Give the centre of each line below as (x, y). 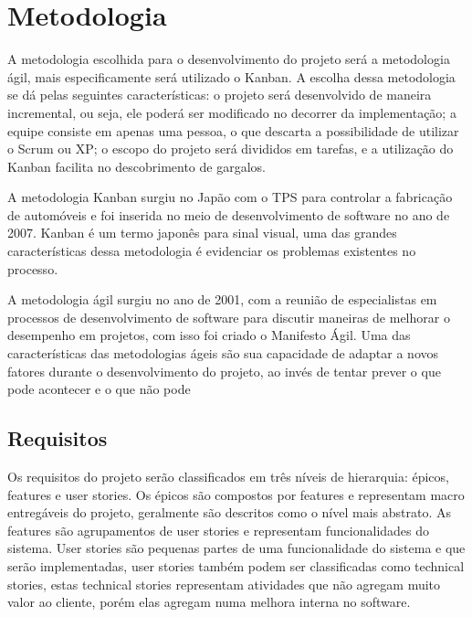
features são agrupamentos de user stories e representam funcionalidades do (219, 530)
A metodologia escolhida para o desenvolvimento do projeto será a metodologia (229, 59)
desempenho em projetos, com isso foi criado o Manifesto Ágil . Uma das (209, 335)
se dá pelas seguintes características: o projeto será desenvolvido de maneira (220, 95)
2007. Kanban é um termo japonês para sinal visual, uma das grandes (202, 233)
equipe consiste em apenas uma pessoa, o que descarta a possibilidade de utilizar (233, 130)
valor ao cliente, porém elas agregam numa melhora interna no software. (209, 602)
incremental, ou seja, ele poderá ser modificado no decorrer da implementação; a (232, 112)
